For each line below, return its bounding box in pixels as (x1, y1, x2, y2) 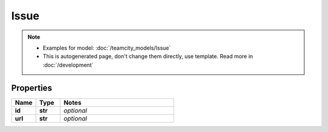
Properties (11, 82, 52, 93)
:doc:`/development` (43, 61, 94, 68)
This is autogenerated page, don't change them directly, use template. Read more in (43, 53, 253, 60)
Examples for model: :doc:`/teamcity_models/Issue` (43, 44, 171, 51)
